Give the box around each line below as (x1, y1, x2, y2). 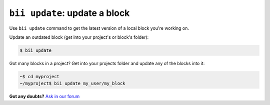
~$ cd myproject (19, 74, 60, 79)
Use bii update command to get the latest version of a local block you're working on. (9, 25, 189, 31)
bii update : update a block (9, 7, 130, 18)
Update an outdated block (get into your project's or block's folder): (9, 34, 149, 40)
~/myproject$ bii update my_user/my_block (19, 81, 125, 87)
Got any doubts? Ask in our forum (9, 94, 80, 100)
